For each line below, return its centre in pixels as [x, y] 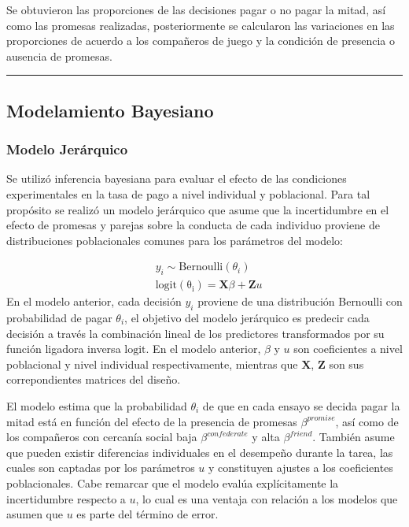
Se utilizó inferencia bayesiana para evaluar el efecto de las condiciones [177, 178]
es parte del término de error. [147, 514]
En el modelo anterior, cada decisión [94, 301]
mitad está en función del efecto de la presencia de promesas [152, 421]
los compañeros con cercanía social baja [102, 437]
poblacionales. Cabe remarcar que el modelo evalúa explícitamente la [173, 482]
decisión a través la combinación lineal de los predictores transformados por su [195, 333]
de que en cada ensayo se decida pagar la [301, 405]
